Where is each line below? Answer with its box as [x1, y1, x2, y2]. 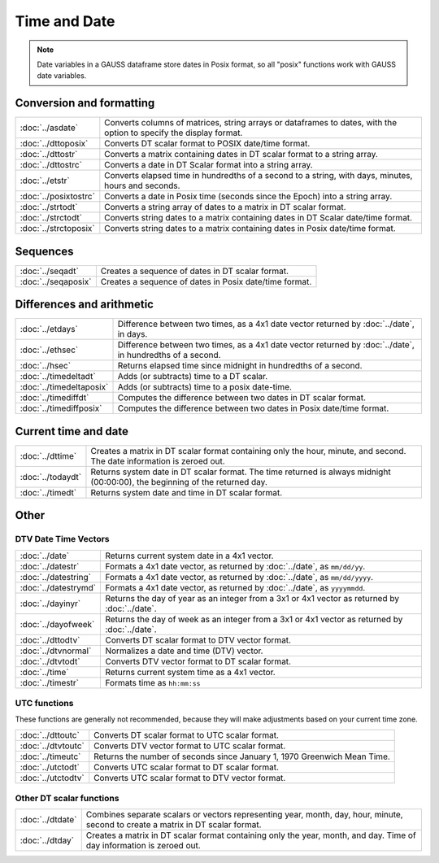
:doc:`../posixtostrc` [20, 191, 95, 203]
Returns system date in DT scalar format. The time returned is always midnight [90, 466, 391, 477]
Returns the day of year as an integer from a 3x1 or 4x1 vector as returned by [105, 592, 400, 604]
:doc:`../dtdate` [20, 814, 77, 826]
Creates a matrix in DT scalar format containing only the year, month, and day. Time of [85, 830, 416, 841]
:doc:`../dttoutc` [20, 729, 80, 740]
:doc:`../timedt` [20, 486, 77, 498]
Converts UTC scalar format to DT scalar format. [93, 761, 280, 773]
